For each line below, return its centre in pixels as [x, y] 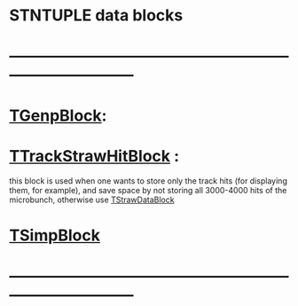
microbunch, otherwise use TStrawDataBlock [92, 200]
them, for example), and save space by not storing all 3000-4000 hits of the [148, 190]
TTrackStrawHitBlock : [94, 156]
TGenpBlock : [58, 115]
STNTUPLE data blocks [96, 16]
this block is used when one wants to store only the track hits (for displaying [149, 180]
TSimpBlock [55, 235]
